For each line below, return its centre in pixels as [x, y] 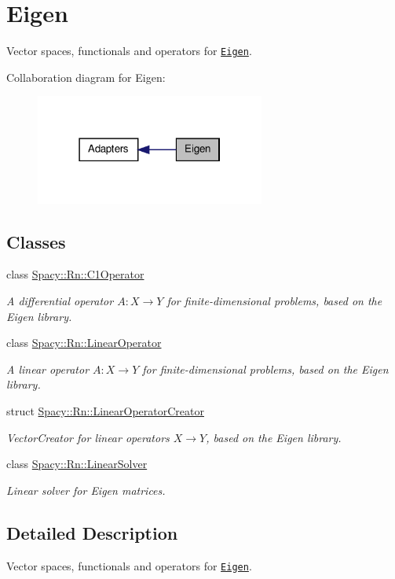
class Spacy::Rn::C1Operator [75, 274]
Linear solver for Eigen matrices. [86, 490]
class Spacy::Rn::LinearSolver [77, 464]
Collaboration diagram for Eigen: [86, 77]
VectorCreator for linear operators [88, 437]
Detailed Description [92, 532]
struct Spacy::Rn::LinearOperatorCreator [105, 411]
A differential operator [60, 301]
